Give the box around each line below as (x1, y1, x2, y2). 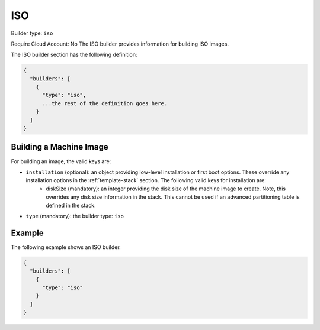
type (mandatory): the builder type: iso (25, 212, 124, 219)
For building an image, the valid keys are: (11, 157, 111, 165)
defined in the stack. (46, 202, 96, 209)
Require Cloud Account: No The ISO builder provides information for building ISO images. (11, 40, 229, 47)
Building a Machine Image (11, 142, 109, 152)
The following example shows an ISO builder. (11, 243, 121, 251)
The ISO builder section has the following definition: (11, 51, 137, 59)
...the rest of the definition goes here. (42, 100, 168, 106)
